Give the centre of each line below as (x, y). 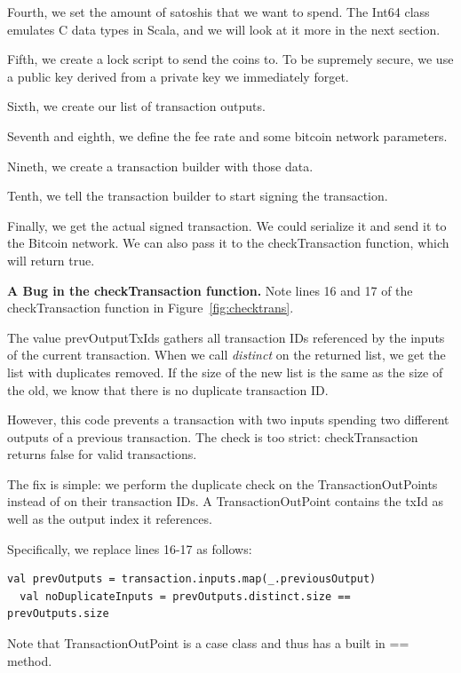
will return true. (51, 260)
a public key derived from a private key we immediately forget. (178, 76)
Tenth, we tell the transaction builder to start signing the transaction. (198, 196)
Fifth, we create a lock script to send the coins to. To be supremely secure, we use (230, 59)
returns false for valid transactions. (102, 454)
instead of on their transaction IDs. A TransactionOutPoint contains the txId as (225, 501)
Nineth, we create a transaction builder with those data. (160, 166)
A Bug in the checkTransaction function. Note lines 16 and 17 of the (210, 290)
